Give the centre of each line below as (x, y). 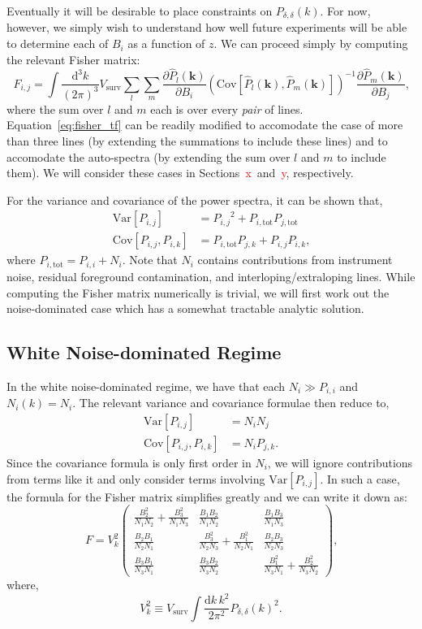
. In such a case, (360, 478)
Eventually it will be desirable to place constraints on (140, 11)
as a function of (166, 43)
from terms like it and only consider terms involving (136, 478)
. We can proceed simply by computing (311, 43)
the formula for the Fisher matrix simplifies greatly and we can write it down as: (207, 496)
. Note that (150, 260)
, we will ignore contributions (340, 463)
